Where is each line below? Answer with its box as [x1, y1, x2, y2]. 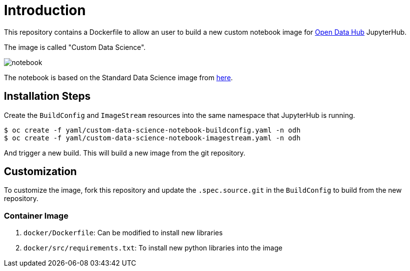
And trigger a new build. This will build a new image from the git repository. [4, 148, 246, 157]
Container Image [4, 210, 68, 221]
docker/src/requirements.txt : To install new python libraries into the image [23, 244, 282, 252]
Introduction [4, 2, 86, 19]
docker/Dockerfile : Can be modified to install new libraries [23, 228, 223, 237]
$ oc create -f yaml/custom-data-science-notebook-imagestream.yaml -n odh [4, 134, 301, 142]
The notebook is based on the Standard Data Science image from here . [4, 73, 233, 82]
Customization [4, 165, 77, 178]
